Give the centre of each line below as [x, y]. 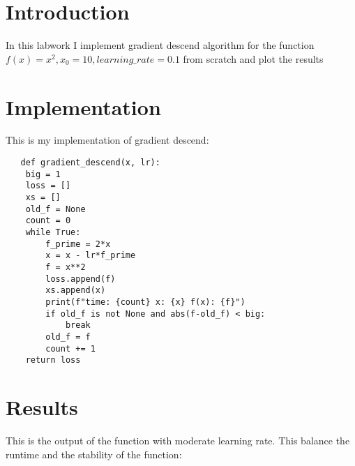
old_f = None [55, 209]
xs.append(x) [76, 291]
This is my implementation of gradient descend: [107, 140]
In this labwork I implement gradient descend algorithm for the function [160, 45]
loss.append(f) [81, 279]
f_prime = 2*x [78, 244]
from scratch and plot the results [253, 58]
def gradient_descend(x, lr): [90, 163]
